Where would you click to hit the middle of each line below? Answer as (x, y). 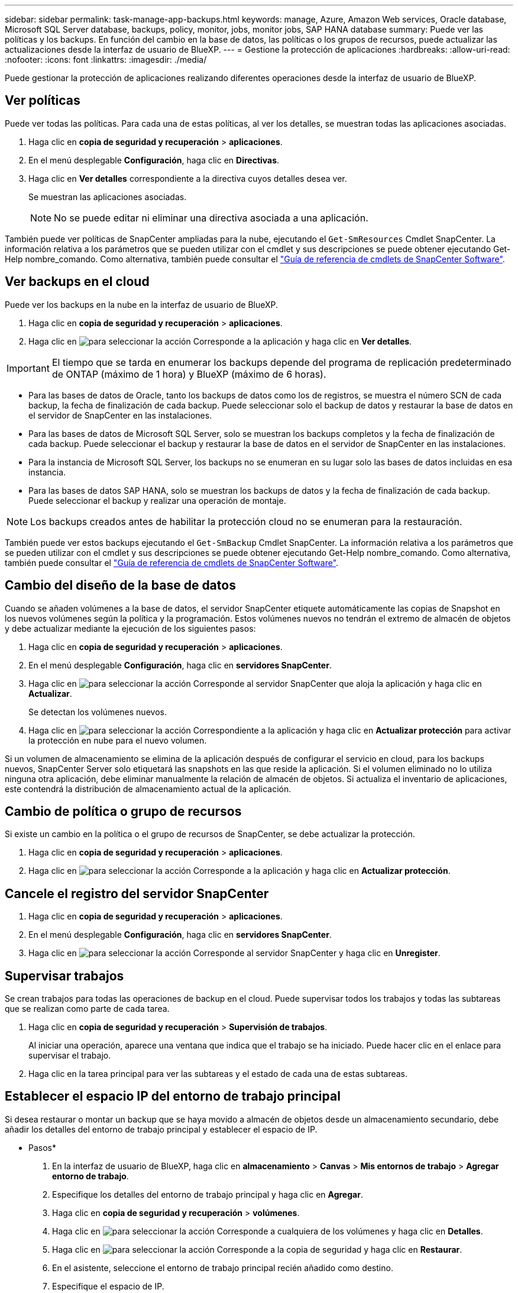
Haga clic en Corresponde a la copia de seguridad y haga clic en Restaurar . (257, 1249)
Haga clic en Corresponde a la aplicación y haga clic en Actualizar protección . (239, 871)
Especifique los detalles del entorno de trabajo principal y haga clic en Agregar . (208, 1194)
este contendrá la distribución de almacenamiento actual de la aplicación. (148, 789)
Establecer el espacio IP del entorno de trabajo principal (173, 1096)
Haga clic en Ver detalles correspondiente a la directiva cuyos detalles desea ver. (188, 178)
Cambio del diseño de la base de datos (120, 586)
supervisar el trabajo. (70, 1056)
